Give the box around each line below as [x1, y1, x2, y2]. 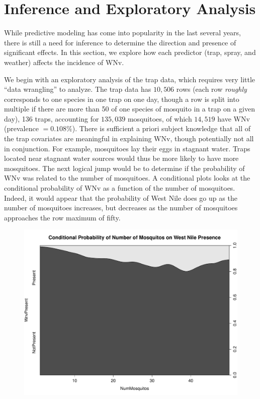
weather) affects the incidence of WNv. [4, 56, 124, 67]
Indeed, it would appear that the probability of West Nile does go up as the [4, 192, 237, 203]
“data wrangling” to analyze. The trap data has [4, 84, 151, 94]
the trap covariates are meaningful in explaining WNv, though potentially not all [4, 133, 254, 144]
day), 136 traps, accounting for [4, 113, 99, 124]
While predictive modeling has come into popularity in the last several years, [4, 27, 241, 38]
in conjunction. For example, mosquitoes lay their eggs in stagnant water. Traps [4, 143, 250, 153]
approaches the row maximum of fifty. [4, 212, 121, 222]
